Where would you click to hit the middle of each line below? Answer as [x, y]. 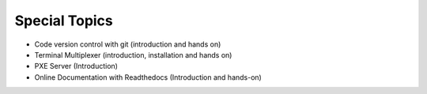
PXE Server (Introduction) [76, 66]
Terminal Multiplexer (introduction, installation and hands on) [133, 55]
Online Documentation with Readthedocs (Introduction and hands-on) [148, 77]
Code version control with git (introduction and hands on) [128, 44]
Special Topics [64, 21]
